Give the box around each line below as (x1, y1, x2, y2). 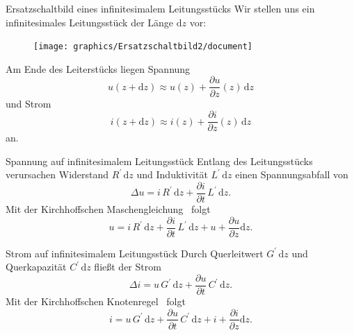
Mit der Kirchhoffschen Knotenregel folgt (6, 293, 186, 308)
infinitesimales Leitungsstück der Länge (6, 15, 174, 29)
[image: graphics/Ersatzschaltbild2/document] (33, 42, 252, 52)
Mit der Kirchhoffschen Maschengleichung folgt (6, 202, 211, 216)
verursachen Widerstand (6, 167, 109, 182)
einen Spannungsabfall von (235, 167, 348, 182)
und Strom (6, 96, 51, 110)
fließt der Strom (94, 259, 161, 274)
